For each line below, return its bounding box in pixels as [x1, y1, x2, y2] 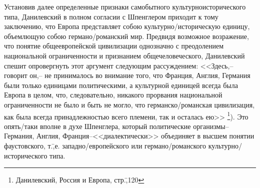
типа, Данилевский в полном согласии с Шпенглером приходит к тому [4, 11, 218, 21]
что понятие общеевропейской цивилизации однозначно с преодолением [4, 40, 224, 51]
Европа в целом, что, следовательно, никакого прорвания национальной [4, 89, 222, 100]
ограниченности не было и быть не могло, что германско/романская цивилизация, [4, 99, 255, 109]
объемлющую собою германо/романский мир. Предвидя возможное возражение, [4, 30, 249, 41]
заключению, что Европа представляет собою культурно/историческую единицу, [4, 21, 250, 31]
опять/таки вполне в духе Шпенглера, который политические [4, 120, 191, 131]
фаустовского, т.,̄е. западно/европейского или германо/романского [4, 140, 206, 150]
